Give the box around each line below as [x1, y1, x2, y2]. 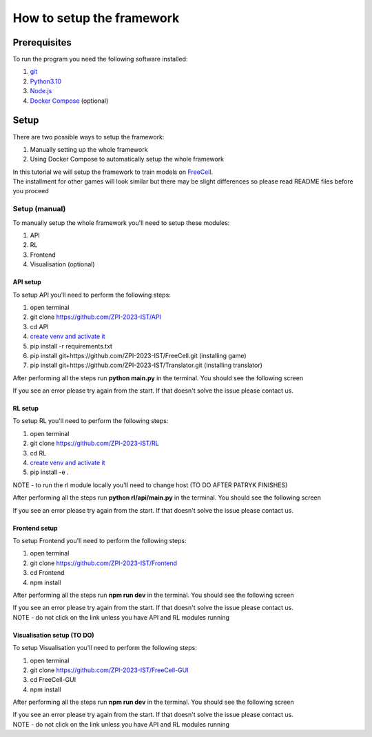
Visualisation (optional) [30, 260, 96, 268]
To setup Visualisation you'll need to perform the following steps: [12, 644, 198, 652]
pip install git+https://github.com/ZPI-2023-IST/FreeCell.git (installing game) [30, 351, 247, 360]
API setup [12, 278, 41, 286]
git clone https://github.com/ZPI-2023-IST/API [30, 313, 162, 321]
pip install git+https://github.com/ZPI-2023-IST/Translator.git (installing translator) [30, 361, 263, 369]
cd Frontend [30, 569, 65, 577]
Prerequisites [12, 37, 72, 48]
